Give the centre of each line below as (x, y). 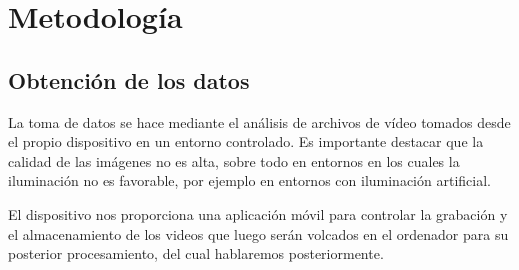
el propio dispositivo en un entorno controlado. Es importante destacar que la (246, 141)
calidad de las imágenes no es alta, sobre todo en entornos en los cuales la (234, 160)
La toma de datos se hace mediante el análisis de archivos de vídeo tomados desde (259, 121)
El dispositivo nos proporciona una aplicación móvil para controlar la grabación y (258, 213)
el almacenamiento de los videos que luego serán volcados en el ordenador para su (258, 233)
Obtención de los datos (129, 79)
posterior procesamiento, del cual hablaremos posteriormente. (196, 253)
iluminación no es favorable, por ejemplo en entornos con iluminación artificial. (249, 180)
